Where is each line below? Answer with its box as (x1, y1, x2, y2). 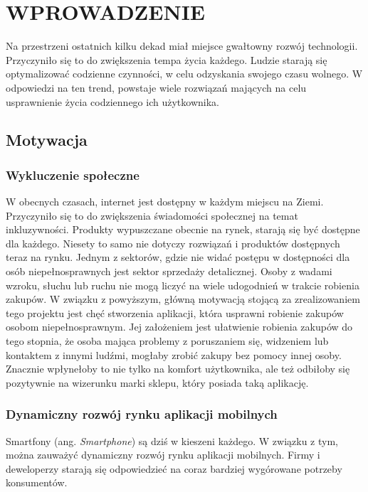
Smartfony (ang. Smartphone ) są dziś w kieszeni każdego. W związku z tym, (6, 433, 338, 448)
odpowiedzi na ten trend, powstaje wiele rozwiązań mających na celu (6, 80, 307, 95)
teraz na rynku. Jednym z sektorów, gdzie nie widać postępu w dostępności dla (6, 250, 350, 264)
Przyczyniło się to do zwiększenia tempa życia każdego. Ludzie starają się (6, 52, 327, 67)
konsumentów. (6, 475, 68, 490)
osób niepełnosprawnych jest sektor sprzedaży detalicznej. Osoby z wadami (6, 264, 332, 279)
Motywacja (6, 129, 88, 151)
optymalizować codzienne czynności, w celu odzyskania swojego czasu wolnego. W (6, 66, 363, 81)
